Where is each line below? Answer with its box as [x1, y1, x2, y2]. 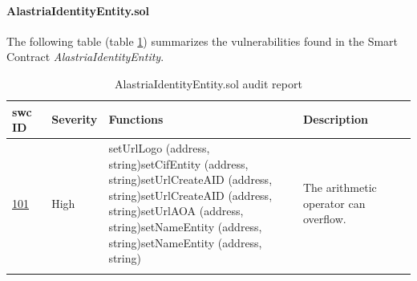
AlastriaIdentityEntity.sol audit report [115, 75, 302, 92]
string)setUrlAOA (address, [108, 202, 244, 219]
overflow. [302, 210, 346, 227]
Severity [51, 111, 98, 128]
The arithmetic [302, 179, 377, 195]
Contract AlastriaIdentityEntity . [6, 48, 164, 65]
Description [302, 111, 368, 128]
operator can [302, 194, 366, 211]
